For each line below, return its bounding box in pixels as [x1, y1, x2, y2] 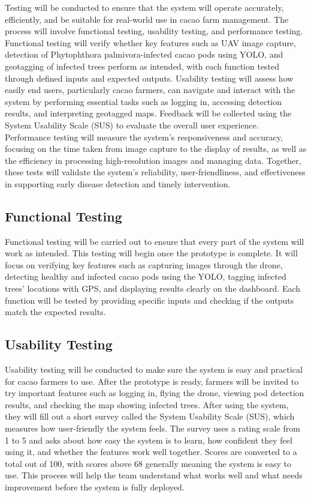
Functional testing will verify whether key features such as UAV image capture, [5, 36, 296, 49]
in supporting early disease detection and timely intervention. [5, 177, 231, 190]
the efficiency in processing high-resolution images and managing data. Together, [5, 154, 301, 166]
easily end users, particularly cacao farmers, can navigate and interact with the [5, 83, 295, 96]
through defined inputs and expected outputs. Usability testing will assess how [5, 71, 294, 84]
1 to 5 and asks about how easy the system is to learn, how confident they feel [5, 433, 292, 446]
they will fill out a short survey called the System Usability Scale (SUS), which [5, 410, 295, 423]
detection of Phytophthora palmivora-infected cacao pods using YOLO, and [5, 48, 283, 61]
